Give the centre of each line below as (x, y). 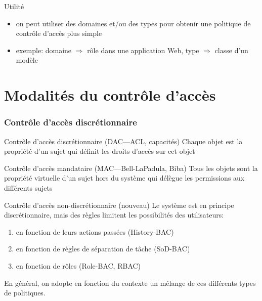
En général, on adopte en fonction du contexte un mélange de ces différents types (130, 283)
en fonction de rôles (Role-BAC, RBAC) (78, 265)
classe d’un (231, 50)
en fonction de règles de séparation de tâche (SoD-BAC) (103, 249)
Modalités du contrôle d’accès (110, 95)
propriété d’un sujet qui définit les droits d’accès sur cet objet (100, 151)
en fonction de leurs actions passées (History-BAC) (95, 231)
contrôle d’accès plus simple (59, 33)
